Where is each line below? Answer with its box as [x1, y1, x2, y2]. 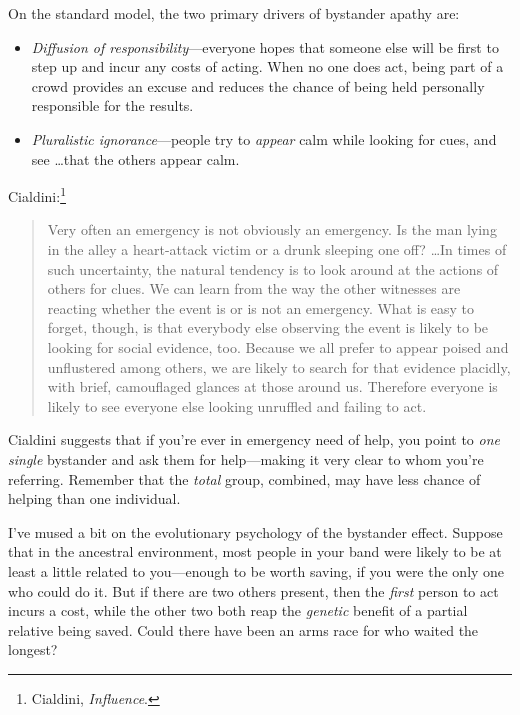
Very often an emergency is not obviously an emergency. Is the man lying [47, 219, 497, 240]
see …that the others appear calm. [31, 148, 240, 169]
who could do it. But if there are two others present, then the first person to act [8, 580, 499, 601]
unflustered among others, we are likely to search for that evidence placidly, [47, 356, 511, 377]
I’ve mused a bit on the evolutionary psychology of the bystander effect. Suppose [8, 521, 503, 542]
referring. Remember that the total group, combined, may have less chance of [8, 468, 481, 489]
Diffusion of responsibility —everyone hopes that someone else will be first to [31, 36, 499, 57]
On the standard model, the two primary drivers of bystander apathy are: [8, 3, 460, 23]
